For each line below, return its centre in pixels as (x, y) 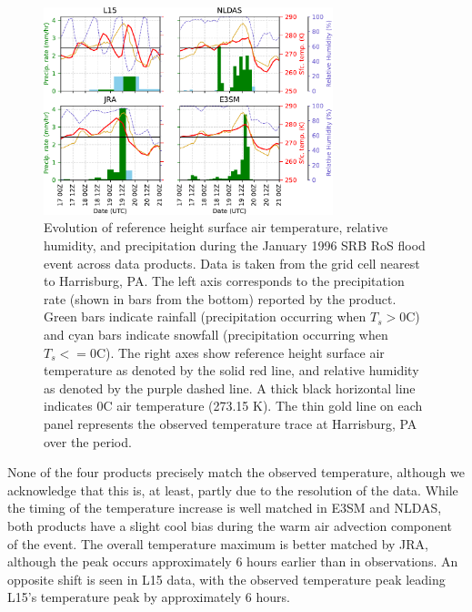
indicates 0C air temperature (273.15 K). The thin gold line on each (233, 406)
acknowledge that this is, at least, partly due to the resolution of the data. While (233, 490)
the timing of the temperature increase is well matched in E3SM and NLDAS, (225, 508)
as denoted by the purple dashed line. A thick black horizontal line (230, 388)
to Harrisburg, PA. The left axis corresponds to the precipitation (224, 281)
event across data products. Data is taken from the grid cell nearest (232, 263)
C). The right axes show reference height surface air (240, 352)
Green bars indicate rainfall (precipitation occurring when (205, 316)
